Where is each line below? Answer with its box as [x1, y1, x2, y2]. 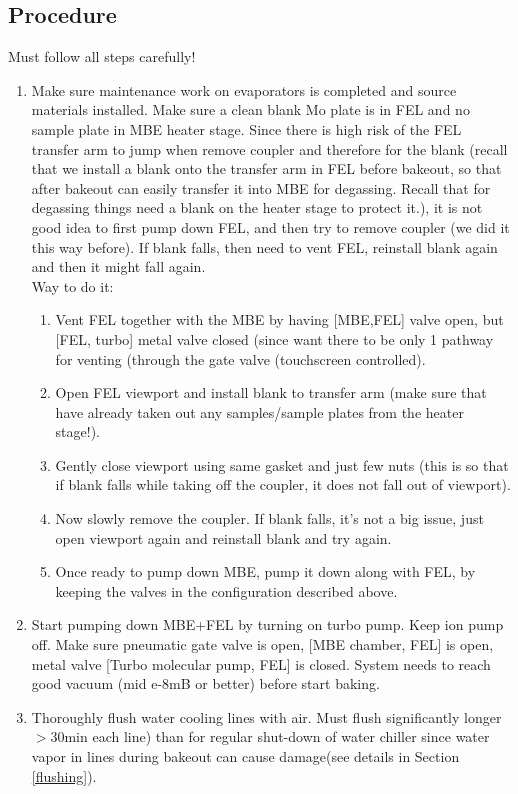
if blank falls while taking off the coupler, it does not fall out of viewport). [55, 474, 511, 495]
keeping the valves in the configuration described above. [55, 580, 398, 601]
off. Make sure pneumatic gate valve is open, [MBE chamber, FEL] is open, [31, 634, 494, 655]
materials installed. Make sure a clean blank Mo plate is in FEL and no [31, 99, 470, 120]
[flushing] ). [31, 765, 97, 786]
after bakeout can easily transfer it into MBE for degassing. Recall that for [31, 177, 491, 198]
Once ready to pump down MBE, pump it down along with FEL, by [55, 561, 476, 582]
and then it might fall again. [31, 256, 206, 277]
